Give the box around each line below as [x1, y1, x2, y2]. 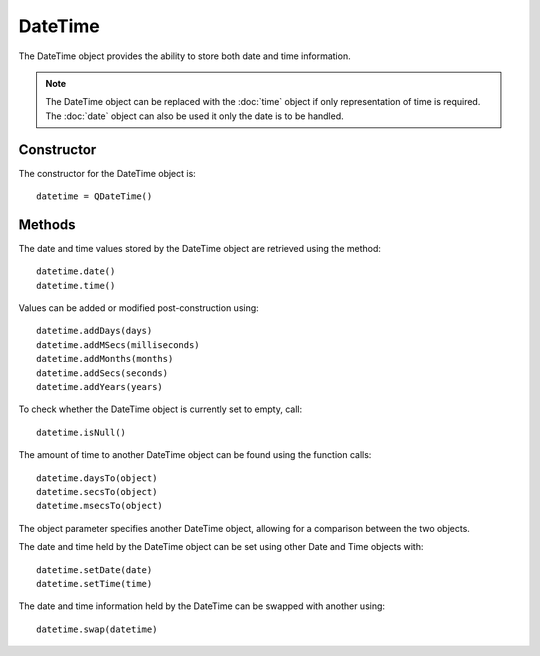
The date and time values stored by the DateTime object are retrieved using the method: [18, 242, 382, 254]
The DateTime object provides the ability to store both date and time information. [18, 50, 351, 62]
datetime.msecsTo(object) [36, 500, 164, 512]
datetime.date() [36, 266, 116, 277]
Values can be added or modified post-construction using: [18, 302, 259, 314]
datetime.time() [36, 280, 116, 291]
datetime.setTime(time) [36, 578, 153, 589]
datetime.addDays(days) [36, 325, 153, 337]
